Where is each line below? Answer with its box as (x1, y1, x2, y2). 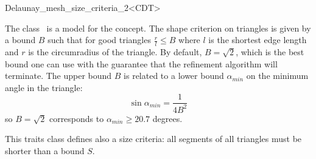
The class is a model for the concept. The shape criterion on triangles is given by (5, 21, 311, 34)
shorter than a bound (5, 144, 85, 157)
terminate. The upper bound (5, 69, 112, 82)
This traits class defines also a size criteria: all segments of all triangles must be (5, 132, 302, 145)
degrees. (152, 112, 183, 124)
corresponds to (49, 112, 104, 124)
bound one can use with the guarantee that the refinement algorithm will (5, 57, 278, 70)
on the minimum (246, 69, 309, 82)
